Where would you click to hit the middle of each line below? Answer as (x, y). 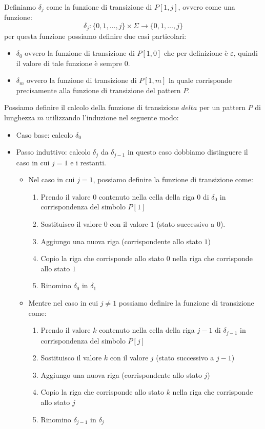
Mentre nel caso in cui (63, 303)
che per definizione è (196, 53)
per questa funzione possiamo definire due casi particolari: (95, 36)
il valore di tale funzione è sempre (69, 63)
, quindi (246, 53)
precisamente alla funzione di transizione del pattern (98, 90)
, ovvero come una (207, 7)
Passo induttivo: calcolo (53, 152)
